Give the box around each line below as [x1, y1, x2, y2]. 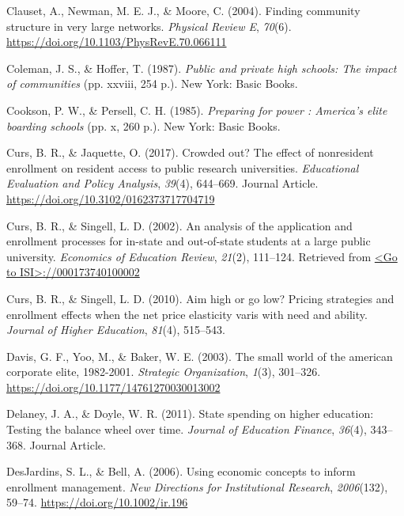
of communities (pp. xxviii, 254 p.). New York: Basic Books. [6, 75, 298, 92]
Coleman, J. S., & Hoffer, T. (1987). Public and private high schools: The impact [6, 59, 397, 76]
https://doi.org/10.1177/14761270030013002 [6, 378, 221, 395]
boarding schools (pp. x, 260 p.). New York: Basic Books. [6, 117, 281, 134]
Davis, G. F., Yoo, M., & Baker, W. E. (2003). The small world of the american [6, 347, 393, 364]
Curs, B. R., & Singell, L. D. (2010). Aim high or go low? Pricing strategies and [6, 290, 395, 306]
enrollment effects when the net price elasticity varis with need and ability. [6, 305, 368, 322]
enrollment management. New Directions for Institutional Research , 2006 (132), [6, 478, 388, 495]
